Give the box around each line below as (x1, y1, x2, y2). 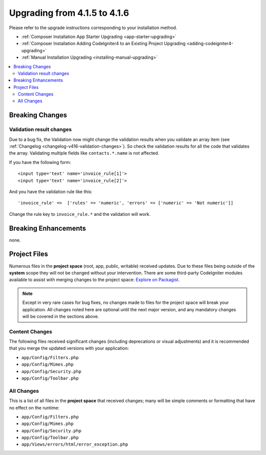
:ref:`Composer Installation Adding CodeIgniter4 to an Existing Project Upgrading (21, 41, 186, 46)
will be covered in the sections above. (22, 313, 100, 319)
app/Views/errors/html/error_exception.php (21, 442, 128, 447)
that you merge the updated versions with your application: (9, 345, 129, 351)
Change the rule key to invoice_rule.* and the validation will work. (9, 211, 151, 217)
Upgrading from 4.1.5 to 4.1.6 (9, 7, 129, 18)
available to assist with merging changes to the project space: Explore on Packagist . (9, 277, 180, 283)
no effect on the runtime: (9, 405, 60, 411)
